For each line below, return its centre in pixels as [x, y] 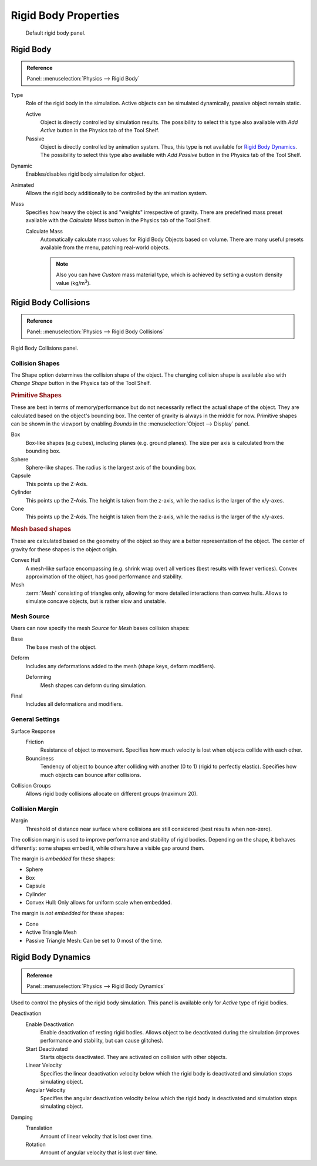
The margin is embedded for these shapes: [63, 859]
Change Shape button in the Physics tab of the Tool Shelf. [81, 383]
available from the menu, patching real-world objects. [105, 247]
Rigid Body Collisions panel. [45, 348]
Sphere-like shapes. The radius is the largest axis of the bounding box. [111, 468]
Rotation [36, 1144]
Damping [22, 1117]
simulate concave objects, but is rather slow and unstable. [96, 601]
